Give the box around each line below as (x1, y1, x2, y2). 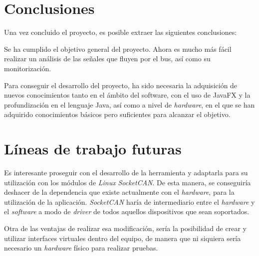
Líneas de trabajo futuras (4, 138, 182, 159)
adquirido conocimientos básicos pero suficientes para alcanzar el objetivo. (4, 109, 231, 120)
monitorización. (4, 63, 51, 73)
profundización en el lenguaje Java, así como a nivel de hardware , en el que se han (4, 99, 255, 110)
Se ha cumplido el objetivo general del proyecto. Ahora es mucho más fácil (4, 43, 232, 54)
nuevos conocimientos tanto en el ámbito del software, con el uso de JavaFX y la (4, 90, 251, 100)
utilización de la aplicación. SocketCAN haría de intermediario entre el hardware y (4, 196, 255, 207)
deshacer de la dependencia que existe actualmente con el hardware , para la (4, 187, 235, 197)
